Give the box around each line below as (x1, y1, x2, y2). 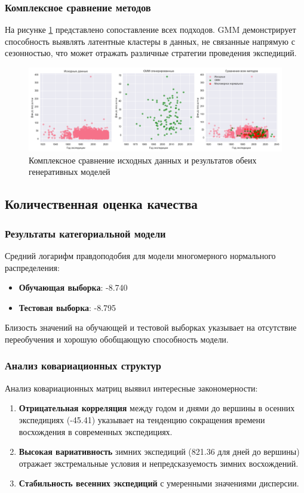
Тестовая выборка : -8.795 (19, 301, 116, 313)
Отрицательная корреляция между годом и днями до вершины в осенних (19, 402, 295, 414)
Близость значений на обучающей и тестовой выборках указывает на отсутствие (5, 321, 297, 334)
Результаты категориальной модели (5, 226, 166, 241)
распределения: (5, 261, 60, 273)
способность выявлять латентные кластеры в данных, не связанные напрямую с (5, 35, 295, 47)
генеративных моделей (29, 165, 110, 178)
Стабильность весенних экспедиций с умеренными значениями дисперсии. (19, 477, 299, 489)
